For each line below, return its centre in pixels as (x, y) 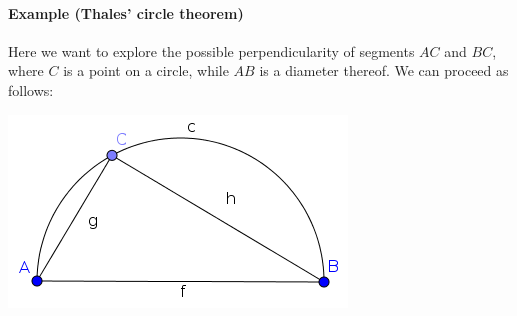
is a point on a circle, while (146, 70)
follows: (31, 89)
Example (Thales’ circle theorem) (126, 12)
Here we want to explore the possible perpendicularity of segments (211, 50)
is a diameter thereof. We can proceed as (384, 70)
